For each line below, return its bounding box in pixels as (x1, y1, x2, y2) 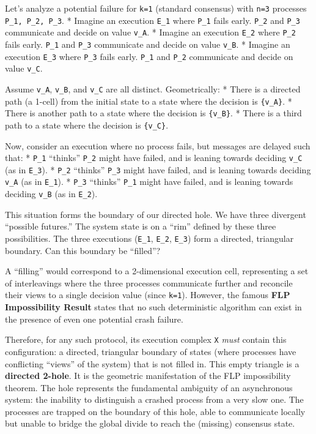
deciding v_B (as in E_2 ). (5, 187, 98, 200)
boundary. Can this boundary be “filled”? (5, 244, 161, 256)
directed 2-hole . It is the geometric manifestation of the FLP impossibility (5, 369, 291, 382)
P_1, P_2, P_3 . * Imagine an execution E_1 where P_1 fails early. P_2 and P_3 (5, 13, 300, 26)
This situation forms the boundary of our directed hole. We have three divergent (5, 208, 306, 220)
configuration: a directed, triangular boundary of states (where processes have (5, 345, 296, 357)
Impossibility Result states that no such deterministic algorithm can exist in (5, 301, 302, 313)
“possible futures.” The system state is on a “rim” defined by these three (5, 220, 276, 233)
